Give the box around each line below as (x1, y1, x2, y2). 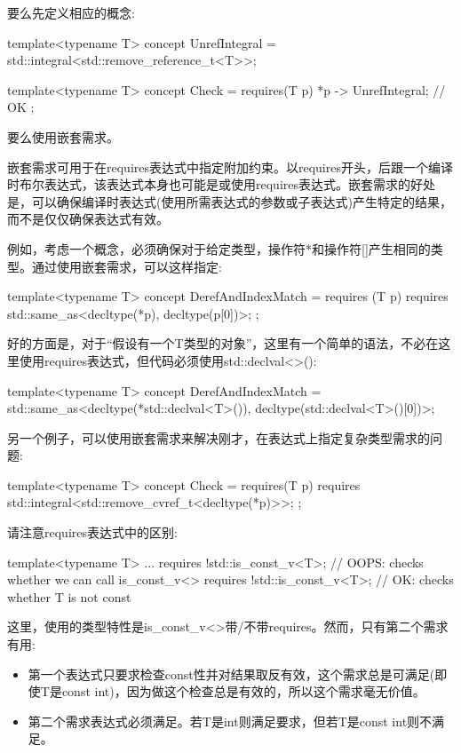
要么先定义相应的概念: (7, 4, 135, 21)
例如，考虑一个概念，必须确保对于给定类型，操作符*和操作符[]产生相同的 (7, 239, 431, 258)
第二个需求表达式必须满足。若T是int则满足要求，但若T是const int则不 (28, 711, 433, 730)
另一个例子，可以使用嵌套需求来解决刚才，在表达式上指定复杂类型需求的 (7, 428, 430, 447)
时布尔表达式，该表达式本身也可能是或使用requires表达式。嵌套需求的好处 (7, 175, 435, 194)
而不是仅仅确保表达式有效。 (7, 210, 169, 228)
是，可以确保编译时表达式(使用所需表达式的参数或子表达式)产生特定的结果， (7, 192, 452, 210)
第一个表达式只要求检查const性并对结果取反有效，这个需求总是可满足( (28, 664, 435, 683)
